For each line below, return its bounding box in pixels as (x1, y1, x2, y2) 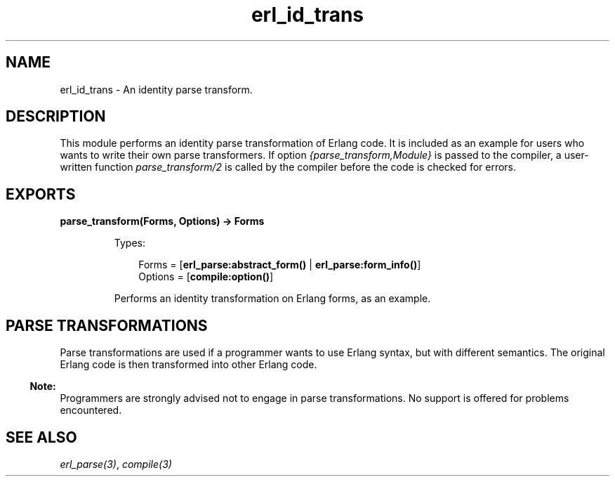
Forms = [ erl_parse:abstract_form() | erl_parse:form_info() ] (138, 259, 421, 271)
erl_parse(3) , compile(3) (60, 457, 172, 470)
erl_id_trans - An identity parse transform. (60, 83, 253, 96)
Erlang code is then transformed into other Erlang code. (60, 358, 317, 371)
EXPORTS (6, 185, 76, 203)
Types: (114, 237, 145, 249)
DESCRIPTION (6, 108, 106, 126)
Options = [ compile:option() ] (138, 271, 274, 283)
